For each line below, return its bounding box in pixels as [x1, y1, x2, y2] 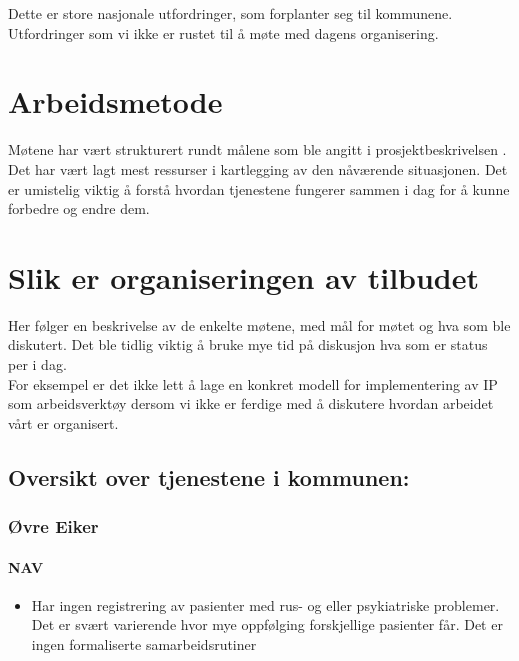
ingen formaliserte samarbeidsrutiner [31, 633, 257, 654]
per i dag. [8, 354, 67, 374]
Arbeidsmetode [8, 81, 223, 122]
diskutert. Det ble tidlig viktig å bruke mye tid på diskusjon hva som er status [8, 334, 488, 355]
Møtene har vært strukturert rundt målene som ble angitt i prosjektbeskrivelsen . [8, 139, 507, 160]
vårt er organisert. [8, 412, 119, 433]
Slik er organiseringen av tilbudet [8, 256, 480, 297]
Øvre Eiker [8, 514, 99, 539]
